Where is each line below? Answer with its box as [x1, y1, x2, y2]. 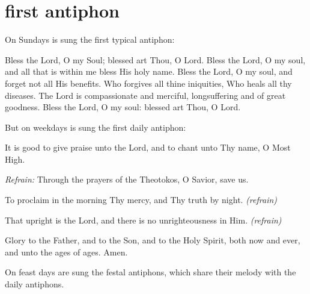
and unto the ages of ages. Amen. [5, 245, 128, 258]
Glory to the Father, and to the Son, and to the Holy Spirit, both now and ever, [5, 234, 300, 246]
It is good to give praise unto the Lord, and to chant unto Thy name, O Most [5, 141, 291, 154]
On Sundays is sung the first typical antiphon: [5, 33, 175, 46]
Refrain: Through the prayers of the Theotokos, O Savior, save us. [5, 173, 249, 186]
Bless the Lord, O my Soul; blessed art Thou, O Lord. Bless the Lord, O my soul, [5, 53, 306, 66]
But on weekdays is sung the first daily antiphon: [5, 120, 186, 133]
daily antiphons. [5, 278, 64, 290]
